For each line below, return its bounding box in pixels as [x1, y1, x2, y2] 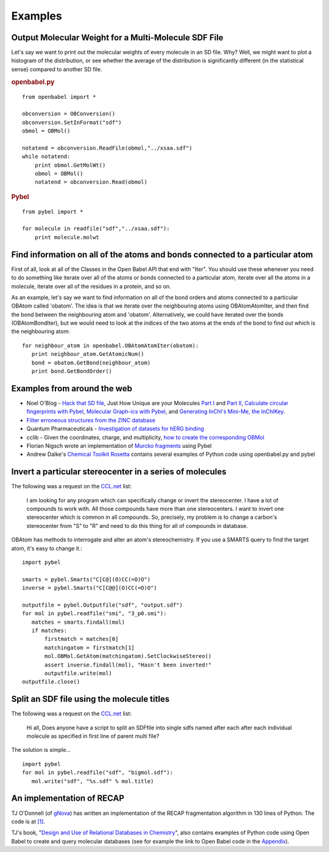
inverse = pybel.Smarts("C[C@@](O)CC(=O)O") [22, 585, 158, 591]
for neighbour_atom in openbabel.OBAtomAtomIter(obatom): [22, 342, 199, 349]
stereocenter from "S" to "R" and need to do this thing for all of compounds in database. [26, 522, 248, 529]
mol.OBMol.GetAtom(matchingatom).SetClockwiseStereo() [44, 653, 212, 660]
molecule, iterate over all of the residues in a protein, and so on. [11, 283, 171, 290]
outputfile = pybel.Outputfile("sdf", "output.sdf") [22, 601, 183, 608]
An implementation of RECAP [11, 793, 125, 804]
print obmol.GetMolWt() [34, 162, 106, 168]
